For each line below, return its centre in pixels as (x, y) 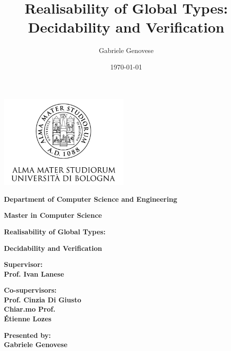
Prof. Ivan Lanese (34, 273)
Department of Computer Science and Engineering (91, 199)
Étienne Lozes (28, 319)
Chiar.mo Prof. (30, 309)
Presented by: (27, 335)
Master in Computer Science (53, 215)
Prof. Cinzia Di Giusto (43, 299)
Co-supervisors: (30, 290)
